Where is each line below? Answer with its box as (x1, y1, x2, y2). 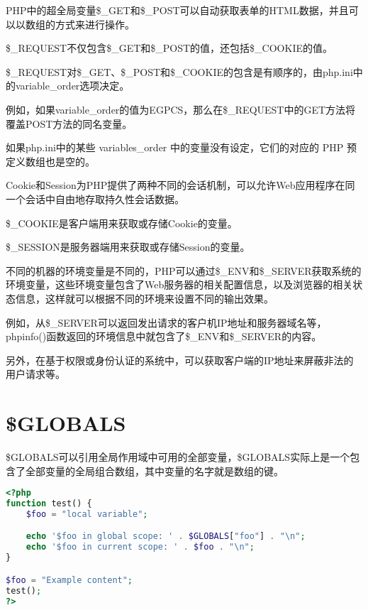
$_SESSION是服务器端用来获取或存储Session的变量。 (6, 239, 250, 254)
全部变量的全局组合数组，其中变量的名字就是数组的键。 (25, 463, 284, 478)
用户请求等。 (6, 366, 65, 381)
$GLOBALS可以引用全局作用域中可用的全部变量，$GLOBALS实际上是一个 (6, 450, 350, 464)
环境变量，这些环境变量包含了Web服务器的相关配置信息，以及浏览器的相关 (6, 277, 353, 292)
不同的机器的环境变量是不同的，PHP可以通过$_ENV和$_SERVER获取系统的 (6, 263, 362, 278)
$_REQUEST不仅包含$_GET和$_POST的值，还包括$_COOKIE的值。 (6, 40, 333, 55)
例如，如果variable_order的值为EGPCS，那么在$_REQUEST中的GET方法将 (6, 102, 356, 116)
